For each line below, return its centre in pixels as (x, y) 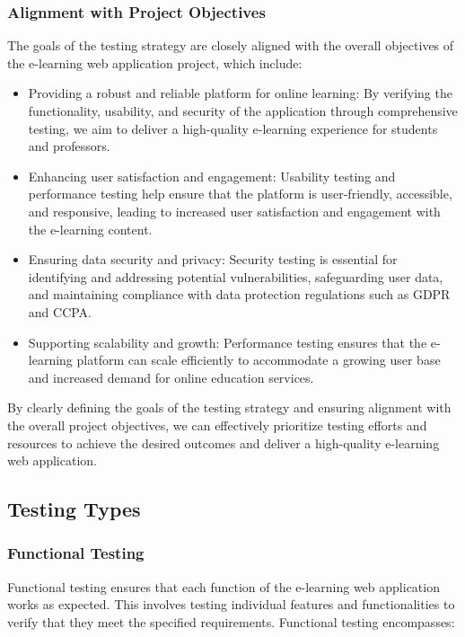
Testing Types (74, 509)
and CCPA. (60, 311)
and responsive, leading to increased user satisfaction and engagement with (234, 211)
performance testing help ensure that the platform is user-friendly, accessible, (240, 194)
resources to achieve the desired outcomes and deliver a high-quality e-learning (224, 442)
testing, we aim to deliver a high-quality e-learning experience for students (233, 128)
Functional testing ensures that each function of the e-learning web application (224, 586)
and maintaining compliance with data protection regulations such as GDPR (239, 294)
